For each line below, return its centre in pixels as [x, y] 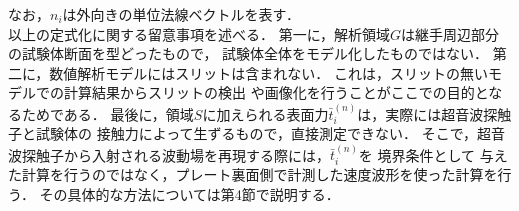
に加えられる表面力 [265, 113]
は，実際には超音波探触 [434, 113]
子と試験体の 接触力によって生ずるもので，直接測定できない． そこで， [243, 133]
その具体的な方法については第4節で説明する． [189, 193]
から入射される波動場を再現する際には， [196, 154]
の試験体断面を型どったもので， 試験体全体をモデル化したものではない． [248, 53]
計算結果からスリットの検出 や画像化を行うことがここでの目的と [276, 92]
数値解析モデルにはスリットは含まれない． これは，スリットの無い [268, 72]
